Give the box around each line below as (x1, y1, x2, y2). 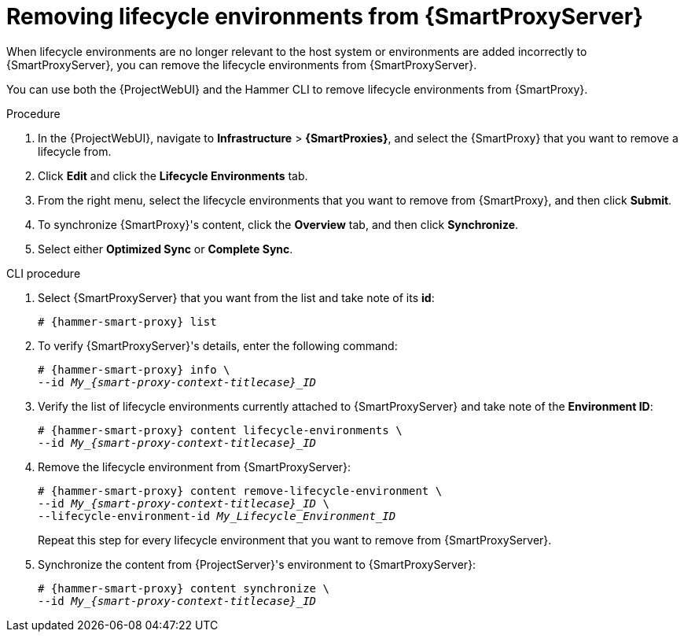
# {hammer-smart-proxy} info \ (38, 363, 230, 376)
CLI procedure (6, 266, 81, 280)
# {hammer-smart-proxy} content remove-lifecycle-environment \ (38, 484, 443, 497)
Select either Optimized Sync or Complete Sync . (38, 242, 293, 256)
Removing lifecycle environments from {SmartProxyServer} (6, 3, 644, 30)
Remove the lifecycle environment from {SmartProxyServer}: (38, 459, 351, 474)
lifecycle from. (38, 144, 112, 158)
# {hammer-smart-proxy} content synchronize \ (38, 581, 329, 595)
